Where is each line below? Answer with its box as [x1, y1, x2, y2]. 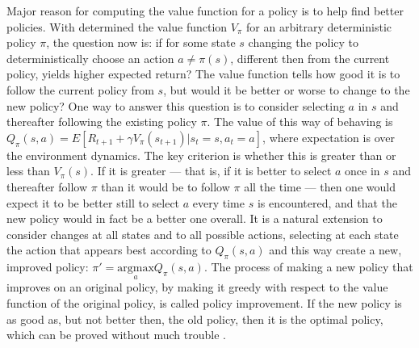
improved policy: [6, 258, 89, 275]
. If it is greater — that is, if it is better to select [90, 162, 332, 179]
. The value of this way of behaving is [207, 113, 393, 130]
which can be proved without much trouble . [6, 326, 226, 343]
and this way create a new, [269, 241, 402, 258]
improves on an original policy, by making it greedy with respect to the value [6, 279, 388, 296]
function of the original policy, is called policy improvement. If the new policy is [6, 294, 402, 311]
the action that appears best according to [6, 241, 212, 258]
